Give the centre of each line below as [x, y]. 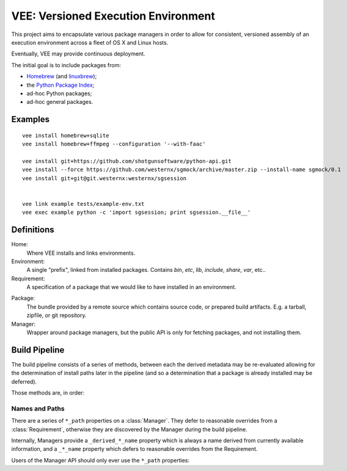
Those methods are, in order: [48, 393]
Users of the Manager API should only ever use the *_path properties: [100, 460]
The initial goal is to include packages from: [66, 65]
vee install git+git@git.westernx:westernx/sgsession [104, 178]
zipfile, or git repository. [57, 315]
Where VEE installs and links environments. [81, 253]
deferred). [24, 381]
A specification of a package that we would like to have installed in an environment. [131, 287]
